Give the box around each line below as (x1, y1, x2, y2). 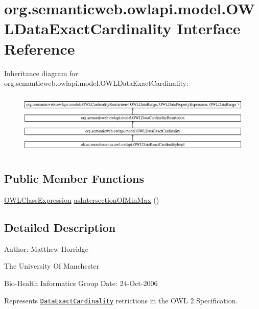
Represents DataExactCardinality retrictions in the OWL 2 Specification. (4, 295, 238, 305)
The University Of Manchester (4, 260, 100, 271)
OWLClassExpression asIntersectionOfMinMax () (4, 195, 159, 205)
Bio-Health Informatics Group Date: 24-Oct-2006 (4, 278, 158, 289)
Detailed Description (4, 220, 116, 235)
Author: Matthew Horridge (4, 243, 89, 254)
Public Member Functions (4, 171, 144, 186)
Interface (177, 18, 241, 39)
